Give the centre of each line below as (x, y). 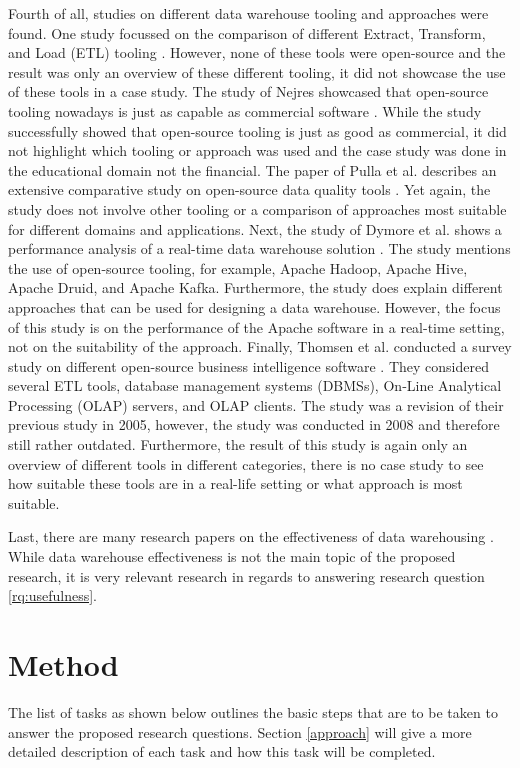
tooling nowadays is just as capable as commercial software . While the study (245, 110)
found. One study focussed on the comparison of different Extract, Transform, (247, 32)
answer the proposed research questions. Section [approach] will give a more (240, 731)
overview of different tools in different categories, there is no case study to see (246, 463)
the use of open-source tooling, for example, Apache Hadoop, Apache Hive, (238, 267)
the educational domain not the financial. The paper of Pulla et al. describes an (252, 169)
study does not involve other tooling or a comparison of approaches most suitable (257, 208)
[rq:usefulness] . (52, 595)
